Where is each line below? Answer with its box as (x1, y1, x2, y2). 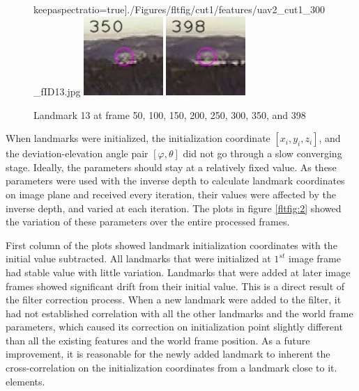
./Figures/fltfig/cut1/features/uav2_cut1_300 (127, 2, 325, 16)
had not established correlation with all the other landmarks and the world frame (6, 305, 353, 320)
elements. (6, 374, 45, 388)
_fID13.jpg (33, 83, 81, 98)
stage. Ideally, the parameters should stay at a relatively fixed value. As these (6, 159, 337, 174)
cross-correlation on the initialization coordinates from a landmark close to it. (6, 360, 337, 375)
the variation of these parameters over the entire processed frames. (6, 214, 290, 229)
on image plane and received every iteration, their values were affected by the (6, 186, 336, 201)
